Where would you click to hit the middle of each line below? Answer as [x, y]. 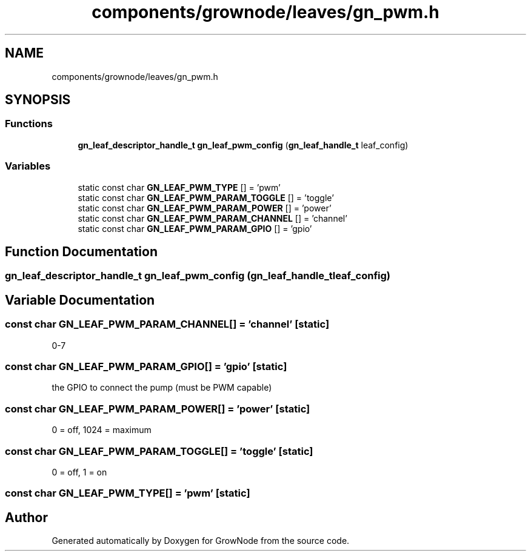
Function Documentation [81, 251]
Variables [28, 166]
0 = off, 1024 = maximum [102, 430]
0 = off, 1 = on [79, 472]
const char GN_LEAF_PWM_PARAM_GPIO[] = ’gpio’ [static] [146, 366]
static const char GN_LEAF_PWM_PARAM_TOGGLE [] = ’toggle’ [206, 197]
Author [26, 517]
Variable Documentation [80, 300]
